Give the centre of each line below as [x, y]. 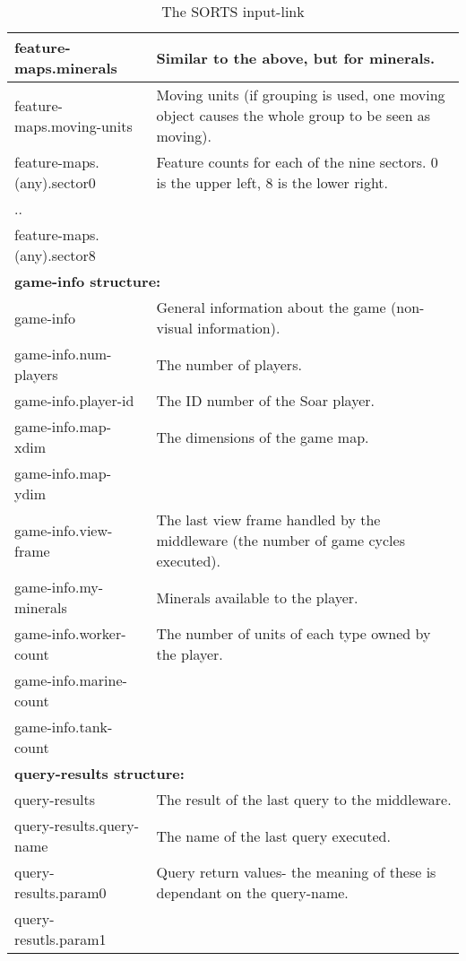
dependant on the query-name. [252, 892]
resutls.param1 [60, 939]
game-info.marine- [71, 680]
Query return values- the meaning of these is [296, 872]
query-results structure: [99, 773]
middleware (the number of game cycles [280, 540]
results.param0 [60, 892]
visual [175, 328]
